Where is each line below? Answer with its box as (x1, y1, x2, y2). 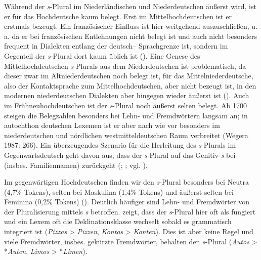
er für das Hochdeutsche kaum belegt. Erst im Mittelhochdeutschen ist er (4, 11, 232, 21)
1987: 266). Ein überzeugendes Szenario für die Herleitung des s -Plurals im (4, 140, 236, 150)
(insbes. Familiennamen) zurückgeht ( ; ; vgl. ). (4, 159, 148, 170)
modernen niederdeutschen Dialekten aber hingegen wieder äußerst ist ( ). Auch (4, 90, 249, 101)
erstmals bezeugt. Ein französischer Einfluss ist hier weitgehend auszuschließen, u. (4, 21, 257, 31)
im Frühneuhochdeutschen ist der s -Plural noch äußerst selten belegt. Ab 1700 (4, 100, 247, 110)
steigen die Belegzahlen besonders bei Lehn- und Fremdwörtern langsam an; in (4, 110, 248, 120)
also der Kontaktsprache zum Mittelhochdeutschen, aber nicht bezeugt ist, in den (4, 80, 256, 91)
